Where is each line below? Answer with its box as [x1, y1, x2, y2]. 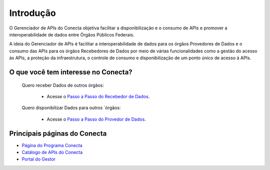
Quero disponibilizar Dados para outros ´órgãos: [21, 105, 121, 111]
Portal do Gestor [21, 156, 56, 162]
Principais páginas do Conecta [9, 129, 107, 138]
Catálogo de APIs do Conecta [21, 149, 83, 155]
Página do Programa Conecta [21, 142, 82, 148]
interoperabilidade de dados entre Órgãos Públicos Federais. [9, 31, 134, 37]
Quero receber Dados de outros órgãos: [21, 82, 104, 88]
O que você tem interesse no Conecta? [9, 68, 132, 76]
